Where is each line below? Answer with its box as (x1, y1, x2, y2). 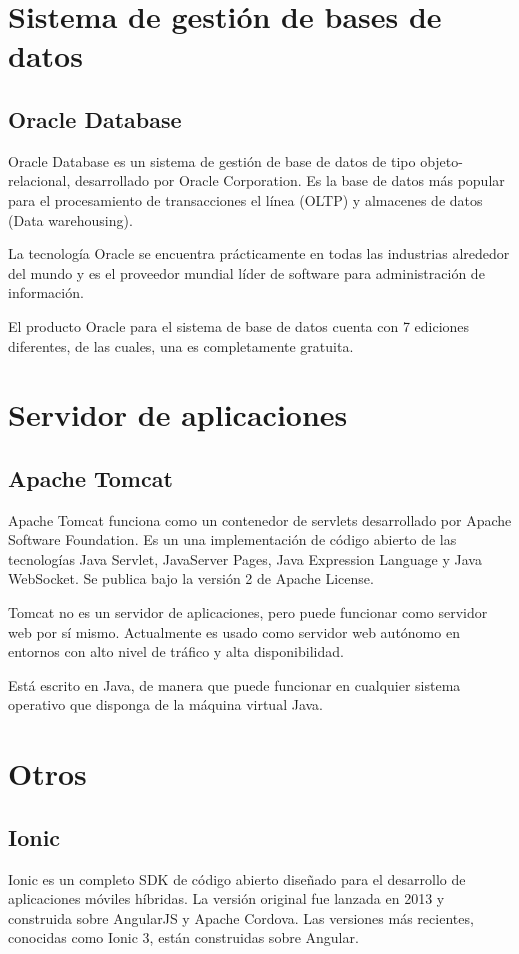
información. (8, 282, 84, 303)
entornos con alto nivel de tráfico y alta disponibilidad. (8, 641, 344, 662)
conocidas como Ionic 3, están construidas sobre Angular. (8, 927, 359, 948)
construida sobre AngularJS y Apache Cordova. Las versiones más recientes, (8, 907, 474, 928)
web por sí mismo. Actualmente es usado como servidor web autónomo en (8, 621, 460, 642)
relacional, (8, 170, 71, 191)
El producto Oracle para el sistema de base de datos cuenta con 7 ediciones (8, 315, 470, 336)
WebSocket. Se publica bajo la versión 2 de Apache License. (8, 568, 374, 589)
